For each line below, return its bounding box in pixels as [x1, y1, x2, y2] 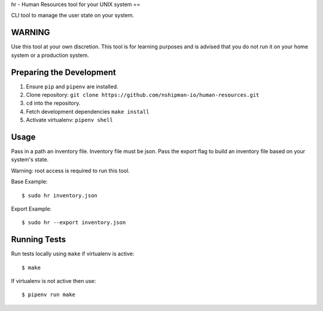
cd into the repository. [26, 99, 81, 107]
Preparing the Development [11, 67, 117, 77]
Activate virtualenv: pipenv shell [26, 117, 113, 124]
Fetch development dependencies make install [26, 108, 150, 115]
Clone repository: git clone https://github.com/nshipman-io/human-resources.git [26, 91, 260, 98]
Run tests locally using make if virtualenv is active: [11, 250, 135, 257]
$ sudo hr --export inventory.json [22, 219, 126, 226]
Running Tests [11, 234, 66, 245]
